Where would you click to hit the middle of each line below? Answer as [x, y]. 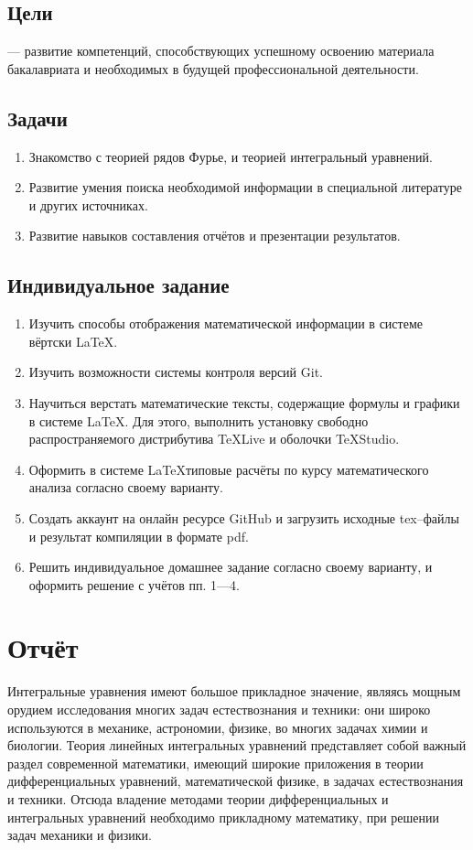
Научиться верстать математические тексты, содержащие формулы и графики [244, 402]
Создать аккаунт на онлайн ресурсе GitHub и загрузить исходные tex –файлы [244, 517]
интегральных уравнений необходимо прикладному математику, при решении [224, 817]
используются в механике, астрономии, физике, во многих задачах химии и [218, 727]
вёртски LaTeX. [73, 341]
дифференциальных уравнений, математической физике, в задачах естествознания [236, 781]
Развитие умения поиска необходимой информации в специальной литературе [245, 187]
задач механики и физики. [80, 835]
